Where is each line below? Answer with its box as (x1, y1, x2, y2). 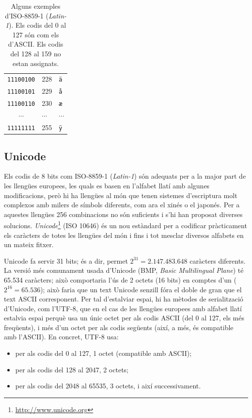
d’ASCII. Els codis (8, 39, 63, 49)
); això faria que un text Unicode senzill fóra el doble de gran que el (40, 284, 242, 294)
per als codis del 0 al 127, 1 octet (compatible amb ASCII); (15, 348, 192, 358)
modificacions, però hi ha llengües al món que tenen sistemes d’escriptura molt (4, 190, 237, 200)
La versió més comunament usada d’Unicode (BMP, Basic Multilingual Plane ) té (4, 265, 244, 275)
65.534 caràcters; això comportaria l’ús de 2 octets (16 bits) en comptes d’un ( (4, 274, 237, 284)
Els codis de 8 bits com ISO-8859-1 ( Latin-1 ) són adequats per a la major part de (4, 171, 246, 181)
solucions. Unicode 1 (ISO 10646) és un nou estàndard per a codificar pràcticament (4, 219, 247, 230)
